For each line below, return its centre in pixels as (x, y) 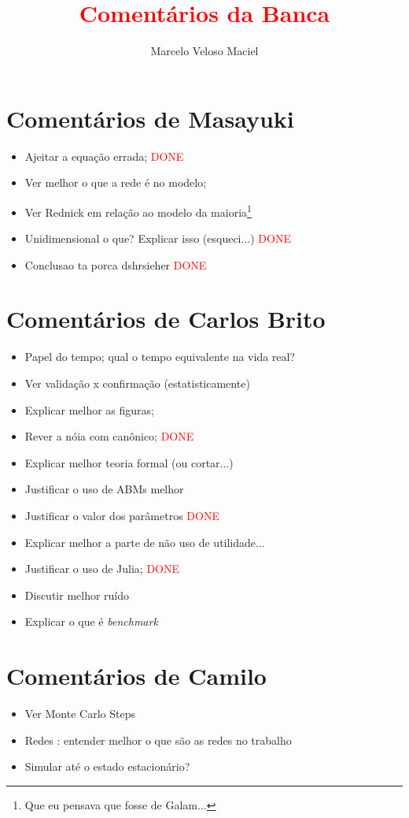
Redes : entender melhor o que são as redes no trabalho (158, 740)
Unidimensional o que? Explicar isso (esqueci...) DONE (158, 238)
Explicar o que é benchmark (91, 621)
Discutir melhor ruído (77, 595)
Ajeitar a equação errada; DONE (104, 156)
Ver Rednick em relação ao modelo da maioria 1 (138, 210)
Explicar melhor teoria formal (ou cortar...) (129, 462)
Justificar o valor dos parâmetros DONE (122, 515)
